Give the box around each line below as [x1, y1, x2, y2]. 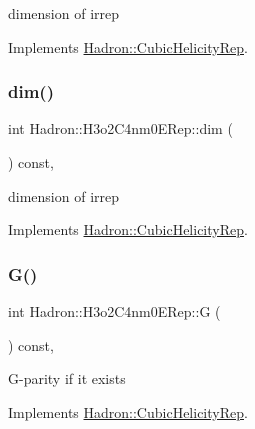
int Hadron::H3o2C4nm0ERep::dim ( [8, 118, 233, 139]
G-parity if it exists [8, 368, 126, 389]
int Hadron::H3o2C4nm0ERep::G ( [8, 301, 221, 321]
